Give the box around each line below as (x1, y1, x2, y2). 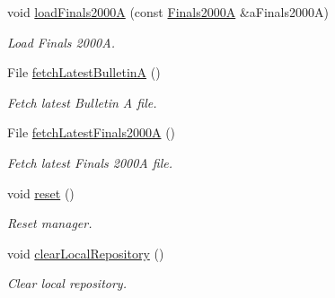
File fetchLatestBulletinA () (7, 63, 161, 82)
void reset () (7, 183, 75, 202)
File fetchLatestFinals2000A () (7, 123, 176, 142)
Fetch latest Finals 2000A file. (7, 153, 172, 171)
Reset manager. (7, 214, 93, 232)
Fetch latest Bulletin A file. (7, 92, 157, 111)
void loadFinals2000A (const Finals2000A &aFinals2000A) (7, 3, 329, 21)
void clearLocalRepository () (7, 243, 164, 262)
